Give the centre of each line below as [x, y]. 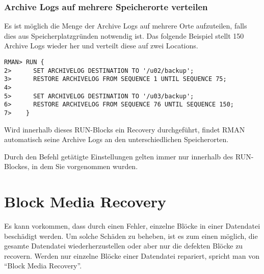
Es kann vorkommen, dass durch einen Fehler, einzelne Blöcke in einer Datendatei [132, 226]
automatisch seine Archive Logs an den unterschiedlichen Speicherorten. [116, 139]
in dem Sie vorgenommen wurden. [85, 166]
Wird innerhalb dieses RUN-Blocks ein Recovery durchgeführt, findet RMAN [125, 129]
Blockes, [17, 166]
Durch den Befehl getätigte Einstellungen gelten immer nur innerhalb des [119, 156]
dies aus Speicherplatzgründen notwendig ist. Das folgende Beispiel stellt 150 [124, 35]
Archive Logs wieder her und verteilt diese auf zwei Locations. [101, 46]
